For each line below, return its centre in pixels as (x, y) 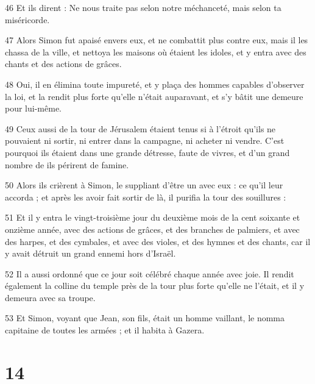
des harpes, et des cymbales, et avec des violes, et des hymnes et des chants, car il (158, 241)
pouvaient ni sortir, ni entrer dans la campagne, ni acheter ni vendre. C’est (145, 140)
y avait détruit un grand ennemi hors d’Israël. (90, 253)
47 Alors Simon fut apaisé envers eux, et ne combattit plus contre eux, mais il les (157, 40)
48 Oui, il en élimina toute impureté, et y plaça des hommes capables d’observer (155, 84)
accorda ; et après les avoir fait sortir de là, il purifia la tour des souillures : (146, 197)
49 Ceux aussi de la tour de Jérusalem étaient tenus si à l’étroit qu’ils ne (140, 128)
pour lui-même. (33, 108)
